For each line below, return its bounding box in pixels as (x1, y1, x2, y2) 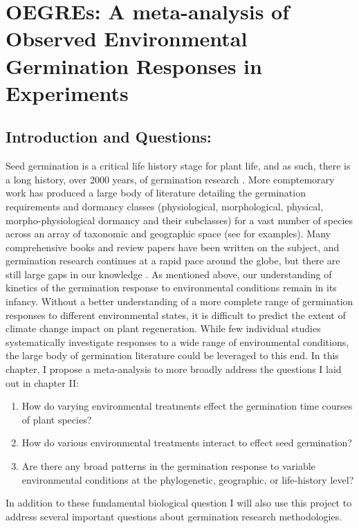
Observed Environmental (6, 24, 248, 53)
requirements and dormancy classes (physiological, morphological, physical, (6, 199, 324, 213)
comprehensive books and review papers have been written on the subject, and (6, 239, 340, 254)
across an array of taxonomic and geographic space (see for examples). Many (6, 226, 331, 241)
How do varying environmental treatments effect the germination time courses (21, 399, 353, 413)
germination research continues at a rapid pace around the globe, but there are (6, 253, 340, 268)
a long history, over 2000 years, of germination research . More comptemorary (6, 172, 335, 186)
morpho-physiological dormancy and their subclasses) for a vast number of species (6, 212, 353, 227)
